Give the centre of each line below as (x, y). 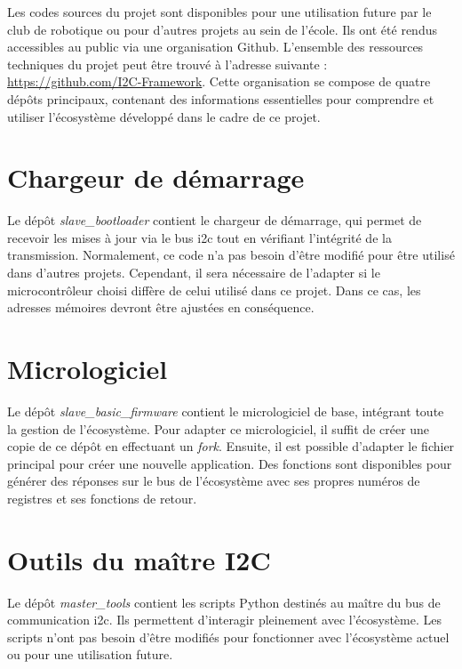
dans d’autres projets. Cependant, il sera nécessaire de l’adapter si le (194, 273)
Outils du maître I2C (139, 559)
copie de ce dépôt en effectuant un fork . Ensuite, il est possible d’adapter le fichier (231, 446)
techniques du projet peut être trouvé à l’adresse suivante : (167, 64)
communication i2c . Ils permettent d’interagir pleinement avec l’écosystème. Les (224, 620)
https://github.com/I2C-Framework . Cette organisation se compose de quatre (219, 81)
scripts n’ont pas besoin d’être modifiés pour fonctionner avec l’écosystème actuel (228, 637)
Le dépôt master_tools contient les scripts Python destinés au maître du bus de (224, 602)
